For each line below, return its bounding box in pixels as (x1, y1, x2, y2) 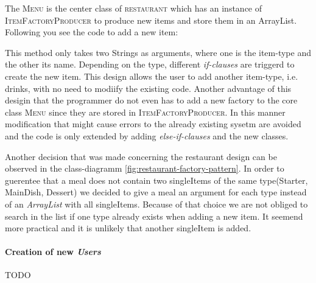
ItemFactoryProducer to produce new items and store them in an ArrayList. (5, 13, 297, 26)
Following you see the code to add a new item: (5, 26, 178, 38)
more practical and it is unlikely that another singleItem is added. (5, 222, 251, 234)
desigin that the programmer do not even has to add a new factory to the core (5, 94, 298, 107)
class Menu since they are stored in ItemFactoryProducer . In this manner (5, 105, 286, 118)
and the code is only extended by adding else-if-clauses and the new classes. (5, 129, 289, 142)
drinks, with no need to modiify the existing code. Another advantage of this (5, 82, 292, 94)
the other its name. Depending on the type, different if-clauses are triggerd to (5, 58, 295, 71)
